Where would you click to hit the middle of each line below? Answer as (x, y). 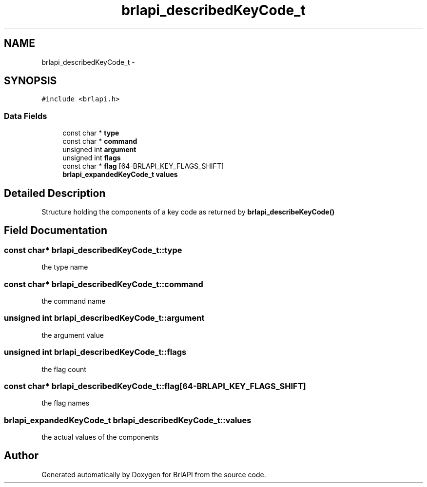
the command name (74, 301)
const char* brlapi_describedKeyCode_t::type (93, 250)
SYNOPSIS (30, 81)
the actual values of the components (100, 437)
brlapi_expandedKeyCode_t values (120, 175)
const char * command (100, 141)
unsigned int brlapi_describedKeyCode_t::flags (95, 352)
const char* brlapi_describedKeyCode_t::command (104, 284)
